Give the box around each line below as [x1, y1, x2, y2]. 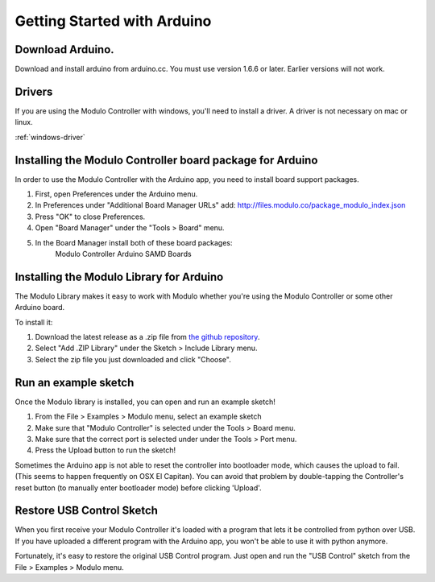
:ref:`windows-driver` [14, 132, 86, 142]
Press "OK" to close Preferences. [35, 212, 146, 221]
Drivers [14, 85, 53, 98]
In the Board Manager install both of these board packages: [35, 237, 233, 247]
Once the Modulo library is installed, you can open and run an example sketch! [14, 397, 275, 407]
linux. [14, 118, 34, 127]
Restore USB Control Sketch [14, 504, 159, 518]
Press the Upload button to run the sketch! [35, 445, 176, 455]
